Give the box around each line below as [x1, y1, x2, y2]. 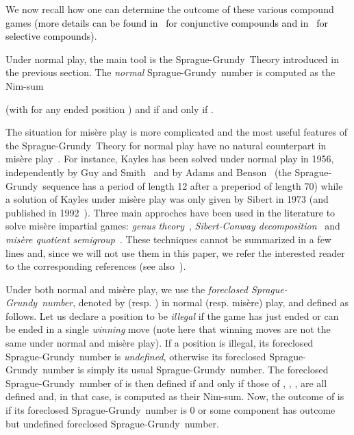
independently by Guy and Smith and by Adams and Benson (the [5, 164, 292, 179]
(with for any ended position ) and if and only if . [5, 101, 214, 116]
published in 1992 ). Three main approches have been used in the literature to [5, 205, 336, 219]
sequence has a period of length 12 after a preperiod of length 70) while [42, 178, 343, 192]
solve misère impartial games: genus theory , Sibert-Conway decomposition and [5, 219, 340, 233]
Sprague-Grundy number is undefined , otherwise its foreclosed [5, 349, 266, 363]
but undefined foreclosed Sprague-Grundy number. [5, 416, 219, 430]
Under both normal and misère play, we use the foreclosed [5, 282, 248, 296]
